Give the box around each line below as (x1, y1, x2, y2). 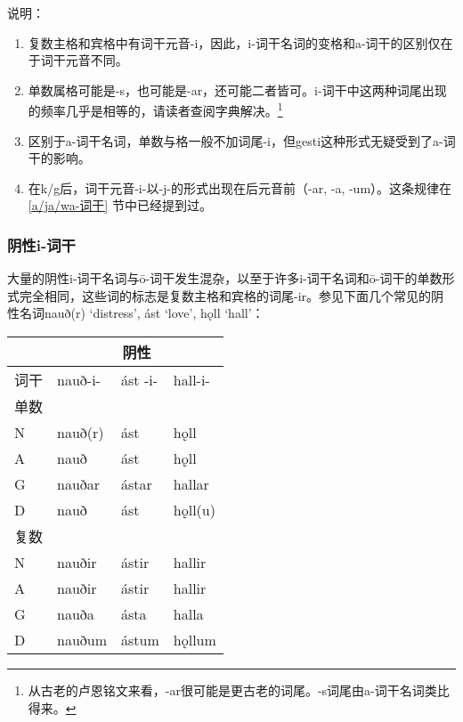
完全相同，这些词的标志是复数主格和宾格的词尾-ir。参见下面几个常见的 (19, 286, 432, 304)
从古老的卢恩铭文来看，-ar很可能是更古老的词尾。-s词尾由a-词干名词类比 (28, 681, 450, 699)
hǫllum (173, 629, 216, 650)
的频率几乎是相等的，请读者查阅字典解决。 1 (28, 99, 283, 120)
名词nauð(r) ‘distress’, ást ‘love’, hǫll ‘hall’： (19, 304, 264, 322)
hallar (173, 474, 209, 494)
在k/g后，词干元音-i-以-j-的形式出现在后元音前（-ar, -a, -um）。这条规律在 (28, 178, 452, 197)
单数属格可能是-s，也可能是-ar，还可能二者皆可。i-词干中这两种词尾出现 (28, 80, 447, 99)
